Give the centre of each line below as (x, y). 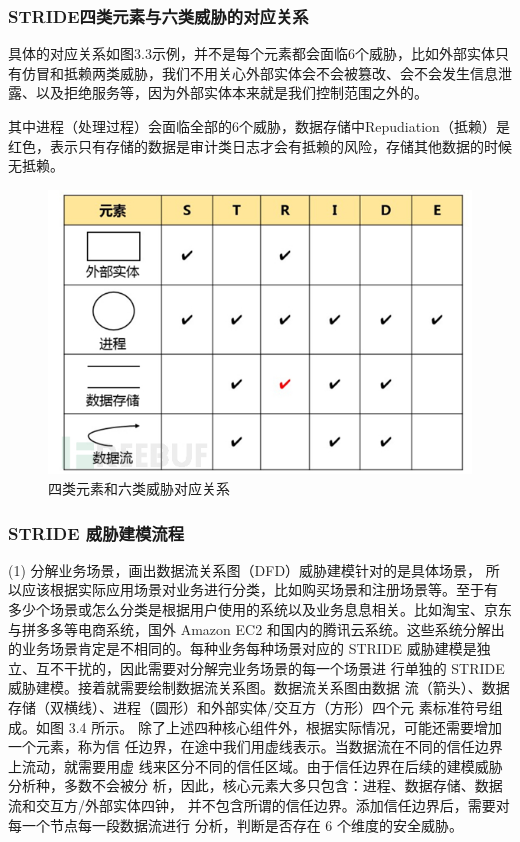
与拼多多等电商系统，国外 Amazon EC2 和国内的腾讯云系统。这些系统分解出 (256, 628)
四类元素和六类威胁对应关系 (139, 488)
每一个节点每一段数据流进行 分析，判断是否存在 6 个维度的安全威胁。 (235, 824)
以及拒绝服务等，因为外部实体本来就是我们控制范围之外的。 (231, 92)
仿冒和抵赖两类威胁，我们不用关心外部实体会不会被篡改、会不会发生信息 (259, 72)
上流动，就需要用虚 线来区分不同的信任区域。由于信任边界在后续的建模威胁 (255, 765)
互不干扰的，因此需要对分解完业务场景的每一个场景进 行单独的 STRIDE (270, 667)
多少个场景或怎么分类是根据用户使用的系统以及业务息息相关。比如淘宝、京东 (260, 609)
